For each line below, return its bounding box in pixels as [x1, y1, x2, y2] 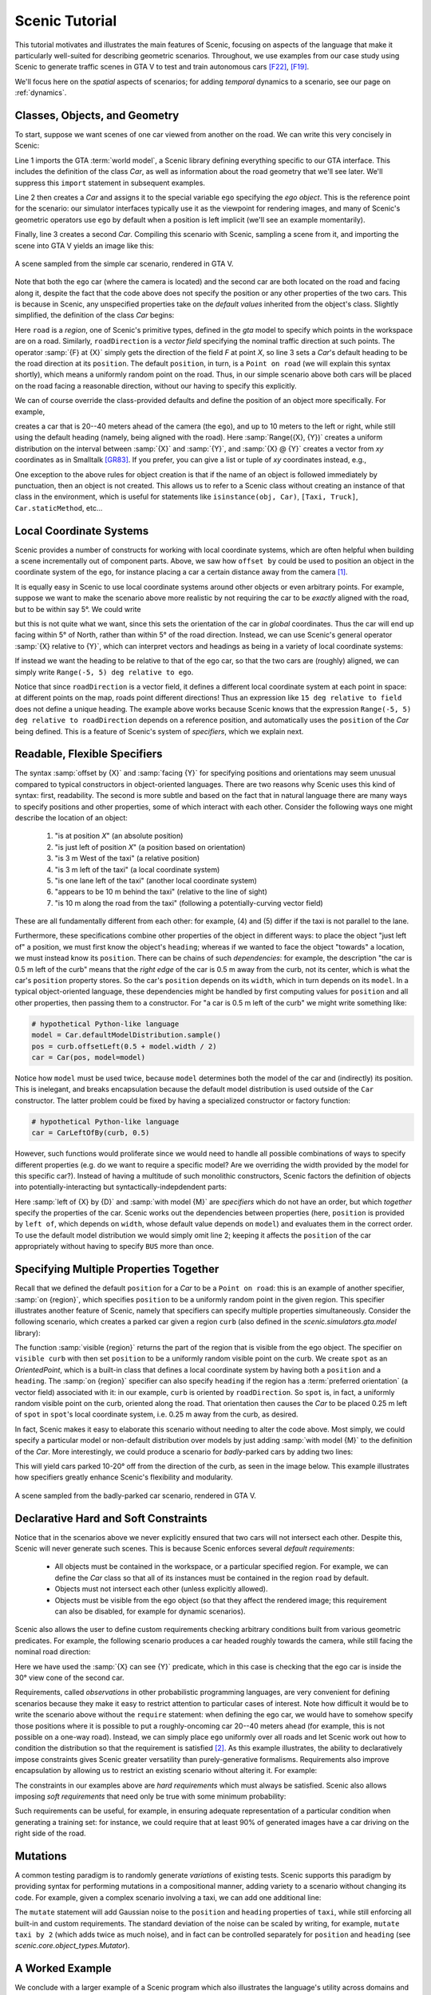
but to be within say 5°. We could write [14, 604, 141, 614]
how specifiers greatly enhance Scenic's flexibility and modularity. [14, 1472, 233, 1482]
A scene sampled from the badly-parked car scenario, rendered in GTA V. [14, 1491, 257, 1500]
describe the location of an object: [14, 812, 128, 822]
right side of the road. [14, 1828, 87, 1839]
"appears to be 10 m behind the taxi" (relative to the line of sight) [54, 887, 267, 897]
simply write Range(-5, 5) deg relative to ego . [14, 667, 194, 677]
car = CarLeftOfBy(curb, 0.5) [31, 1128, 150, 1137]
